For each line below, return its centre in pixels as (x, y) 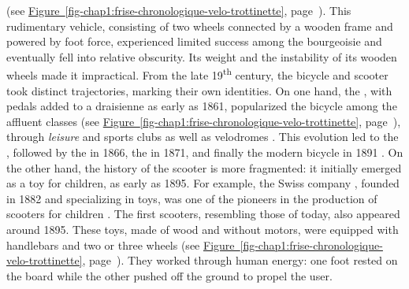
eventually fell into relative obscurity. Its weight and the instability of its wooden (202, 56)
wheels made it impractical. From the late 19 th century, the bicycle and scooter (197, 74)
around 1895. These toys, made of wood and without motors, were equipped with (203, 229)
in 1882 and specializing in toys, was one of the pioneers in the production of (192, 198)
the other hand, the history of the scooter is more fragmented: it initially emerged (204, 167)
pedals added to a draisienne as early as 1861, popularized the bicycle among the (202, 106)
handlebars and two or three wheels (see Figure (121, 245)
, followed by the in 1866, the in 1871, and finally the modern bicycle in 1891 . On (205, 152)
